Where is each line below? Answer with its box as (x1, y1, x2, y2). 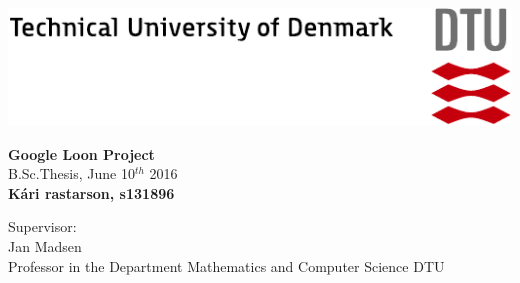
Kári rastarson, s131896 (8, 182, 175, 203)
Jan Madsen (8, 235, 82, 256)
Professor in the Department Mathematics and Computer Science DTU (8, 255, 445, 276)
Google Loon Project (8, 143, 155, 164)
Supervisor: (8, 216, 77, 237)
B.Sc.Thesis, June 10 (8, 163, 135, 184)
